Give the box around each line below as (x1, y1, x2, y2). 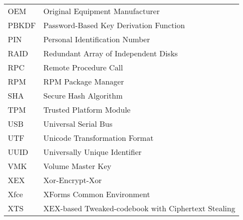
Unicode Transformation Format (43, 132, 154, 143)
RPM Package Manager (43, 76, 124, 87)
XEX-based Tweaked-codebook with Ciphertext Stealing (43, 203, 235, 214)
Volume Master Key (43, 160, 112, 171)
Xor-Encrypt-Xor (43, 174, 102, 186)
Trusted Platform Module (43, 104, 131, 115)
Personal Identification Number (43, 34, 150, 45)
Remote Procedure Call (43, 62, 123, 73)
